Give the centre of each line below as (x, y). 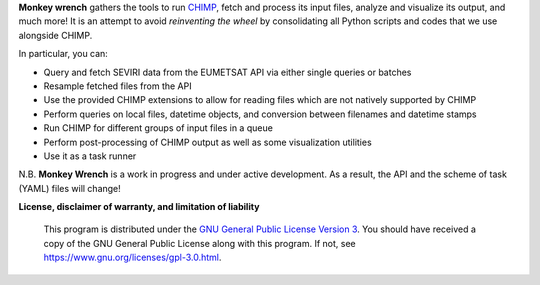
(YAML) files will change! (70, 188)
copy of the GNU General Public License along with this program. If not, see (199, 243)
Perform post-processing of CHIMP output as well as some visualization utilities (207, 142)
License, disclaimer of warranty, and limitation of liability (139, 207)
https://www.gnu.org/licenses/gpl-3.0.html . (132, 257)
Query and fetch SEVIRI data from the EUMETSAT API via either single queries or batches (227, 72)
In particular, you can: (63, 54)
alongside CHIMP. (55, 35)
